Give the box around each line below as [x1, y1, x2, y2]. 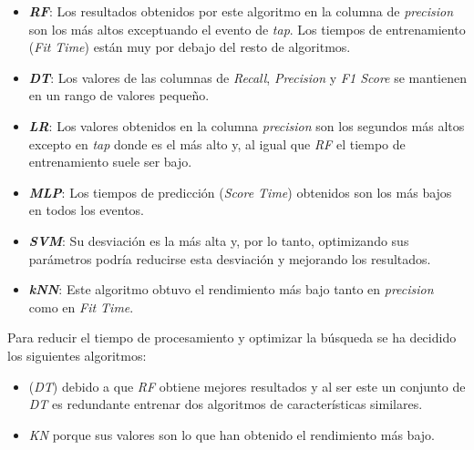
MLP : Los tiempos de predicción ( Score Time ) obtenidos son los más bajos [28, 182, 452, 201]
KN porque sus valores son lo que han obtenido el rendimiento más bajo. [28, 424, 435, 444]
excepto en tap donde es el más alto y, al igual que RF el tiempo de [28, 134, 406, 153]
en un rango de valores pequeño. [28, 86, 210, 105]
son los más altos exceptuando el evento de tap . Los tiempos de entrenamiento [28, 19, 466, 38]
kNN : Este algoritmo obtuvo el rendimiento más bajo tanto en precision [28, 280, 434, 299]
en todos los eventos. [28, 200, 145, 220]
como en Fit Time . [28, 297, 134, 316]
